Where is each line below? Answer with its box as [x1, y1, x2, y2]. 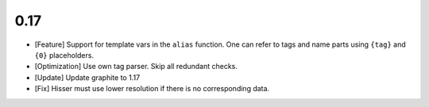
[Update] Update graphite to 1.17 [34, 72, 141, 82]
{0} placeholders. [34, 50, 95, 59]
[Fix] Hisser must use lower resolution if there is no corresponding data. [34, 84, 270, 94]
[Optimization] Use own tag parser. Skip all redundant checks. [34, 62, 238, 71]
